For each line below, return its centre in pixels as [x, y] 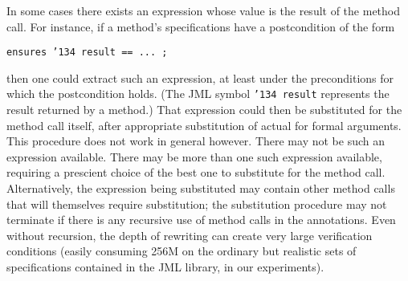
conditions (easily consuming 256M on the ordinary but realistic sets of [182, 251]
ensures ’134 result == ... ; [87, 53]
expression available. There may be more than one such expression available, [194, 156]
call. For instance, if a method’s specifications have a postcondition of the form [201, 26]
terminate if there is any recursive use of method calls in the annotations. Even [201, 220]
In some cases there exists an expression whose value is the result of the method [204, 10]
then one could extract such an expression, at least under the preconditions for [200, 77]
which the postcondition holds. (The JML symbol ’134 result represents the [198, 94]
